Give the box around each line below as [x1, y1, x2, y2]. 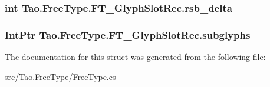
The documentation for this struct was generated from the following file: [5, 51, 266, 63]
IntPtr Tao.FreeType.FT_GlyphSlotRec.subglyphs [5, 27, 251, 42]
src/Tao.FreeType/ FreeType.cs [5, 70, 116, 82]
